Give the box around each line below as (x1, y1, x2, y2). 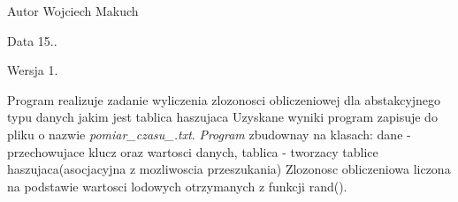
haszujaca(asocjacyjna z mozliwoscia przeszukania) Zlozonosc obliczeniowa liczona (7, 160, 451, 178)
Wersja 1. (7, 61, 58, 79)
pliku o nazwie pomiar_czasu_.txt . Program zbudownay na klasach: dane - (7, 124, 411, 143)
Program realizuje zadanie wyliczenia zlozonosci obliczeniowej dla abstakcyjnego (7, 90, 441, 108)
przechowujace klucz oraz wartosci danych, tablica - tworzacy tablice (7, 142, 378, 161)
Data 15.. (7, 31, 57, 49)
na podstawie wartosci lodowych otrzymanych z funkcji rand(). (7, 176, 347, 195)
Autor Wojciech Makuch (7, 2, 139, 19)
